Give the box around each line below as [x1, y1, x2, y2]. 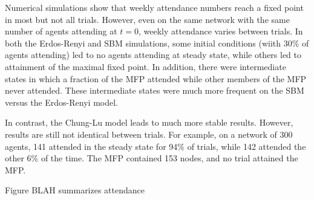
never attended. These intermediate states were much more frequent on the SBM [5, 84, 304, 97]
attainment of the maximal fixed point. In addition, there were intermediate [5, 60, 286, 73]
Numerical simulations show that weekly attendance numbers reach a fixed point [5, 1, 304, 13]
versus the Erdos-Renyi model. [5, 95, 118, 108]
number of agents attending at [5, 25, 117, 37]
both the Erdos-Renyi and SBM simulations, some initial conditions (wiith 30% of [5, 36, 309, 49]
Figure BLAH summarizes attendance [5, 184, 145, 196]
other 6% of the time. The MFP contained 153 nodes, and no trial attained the [5, 152, 298, 164]
